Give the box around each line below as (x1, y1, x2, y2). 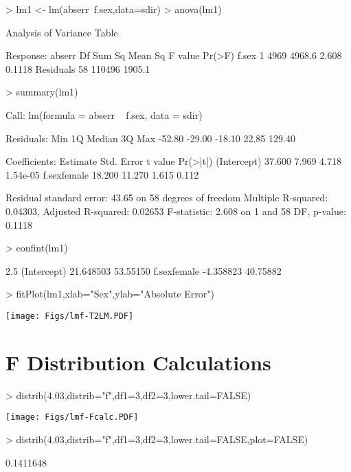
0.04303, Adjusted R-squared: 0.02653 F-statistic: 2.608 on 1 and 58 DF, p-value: (5, 203, 346, 218)
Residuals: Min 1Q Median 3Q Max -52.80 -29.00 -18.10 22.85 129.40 (5, 131, 295, 145)
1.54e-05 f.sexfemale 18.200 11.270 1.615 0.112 (5, 167, 199, 181)
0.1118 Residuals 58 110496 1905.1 (5, 61, 150, 76)
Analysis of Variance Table (5, 25, 118, 39)
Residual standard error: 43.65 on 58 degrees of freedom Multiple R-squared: (5, 190, 328, 205)
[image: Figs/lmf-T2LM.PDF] (5, 311, 134, 321)
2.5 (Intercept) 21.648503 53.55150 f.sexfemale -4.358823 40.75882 (5, 263, 282, 278)
